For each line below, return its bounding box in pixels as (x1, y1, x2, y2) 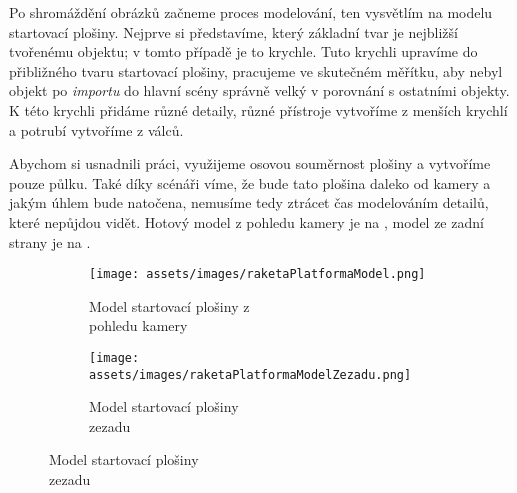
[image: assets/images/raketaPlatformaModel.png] (89, 267, 426, 282)
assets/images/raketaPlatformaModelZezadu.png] (89, 367, 412, 382)
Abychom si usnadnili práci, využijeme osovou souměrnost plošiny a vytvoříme (9, 153, 491, 174)
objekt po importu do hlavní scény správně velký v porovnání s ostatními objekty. (9, 80, 510, 101)
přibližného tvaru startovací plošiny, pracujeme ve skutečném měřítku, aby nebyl (9, 60, 503, 81)
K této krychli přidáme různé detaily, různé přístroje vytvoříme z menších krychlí (9, 99, 508, 120)
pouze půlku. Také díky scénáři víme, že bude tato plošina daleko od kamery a (9, 172, 491, 193)
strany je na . (9, 231, 91, 252)
